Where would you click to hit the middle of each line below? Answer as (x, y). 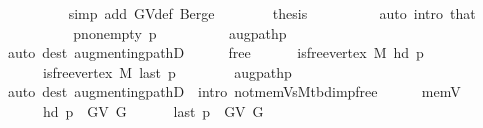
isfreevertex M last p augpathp (167, 71)
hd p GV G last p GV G (153, 110)
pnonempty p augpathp (180, 32)
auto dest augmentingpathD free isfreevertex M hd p (215, 52)
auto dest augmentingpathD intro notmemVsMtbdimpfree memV (234, 91)
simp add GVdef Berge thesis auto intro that (272, 13)
